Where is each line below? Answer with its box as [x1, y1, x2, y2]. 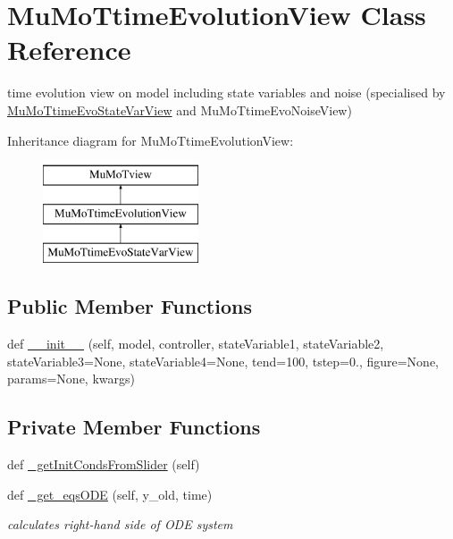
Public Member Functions [7, 292, 252, 320]
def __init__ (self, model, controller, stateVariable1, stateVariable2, [7, 334, 384, 353]
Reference [7, 31, 131, 68]
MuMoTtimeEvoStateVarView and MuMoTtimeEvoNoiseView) [7, 100, 352, 119]
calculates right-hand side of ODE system [7, 515, 233, 534]
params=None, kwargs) [7, 369, 135, 388]
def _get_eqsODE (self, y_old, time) [7, 484, 213, 503]
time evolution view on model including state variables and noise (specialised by [7, 83, 446, 102]
